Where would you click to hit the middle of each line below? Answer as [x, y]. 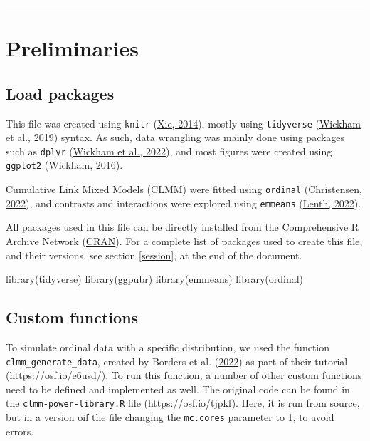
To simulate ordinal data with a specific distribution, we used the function [168, 347]
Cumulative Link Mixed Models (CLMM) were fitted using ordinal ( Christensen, [184, 189]
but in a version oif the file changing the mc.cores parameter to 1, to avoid [170, 417]
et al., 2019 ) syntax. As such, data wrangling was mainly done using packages [175, 137]
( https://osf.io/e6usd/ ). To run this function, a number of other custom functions [184, 375]
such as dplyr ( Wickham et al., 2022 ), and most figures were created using [169, 151]
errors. [20, 431]
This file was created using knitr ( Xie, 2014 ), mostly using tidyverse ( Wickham [183, 123]
